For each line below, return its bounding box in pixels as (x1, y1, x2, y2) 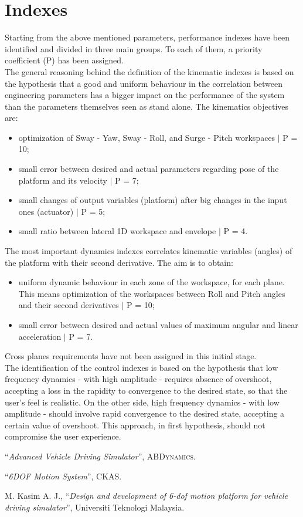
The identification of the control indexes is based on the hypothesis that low (5, 361, 278, 373)
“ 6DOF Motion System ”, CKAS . (5, 469, 122, 482)
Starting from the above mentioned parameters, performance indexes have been (5, 31, 290, 43)
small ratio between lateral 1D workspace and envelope (18, 225, 216, 237)
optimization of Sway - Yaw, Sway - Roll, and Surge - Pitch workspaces (18, 131, 275, 143)
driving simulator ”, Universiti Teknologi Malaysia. (5, 501, 185, 513)
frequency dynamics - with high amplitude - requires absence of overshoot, (5, 373, 272, 385)
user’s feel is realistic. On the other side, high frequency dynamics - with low (5, 396, 280, 408)
